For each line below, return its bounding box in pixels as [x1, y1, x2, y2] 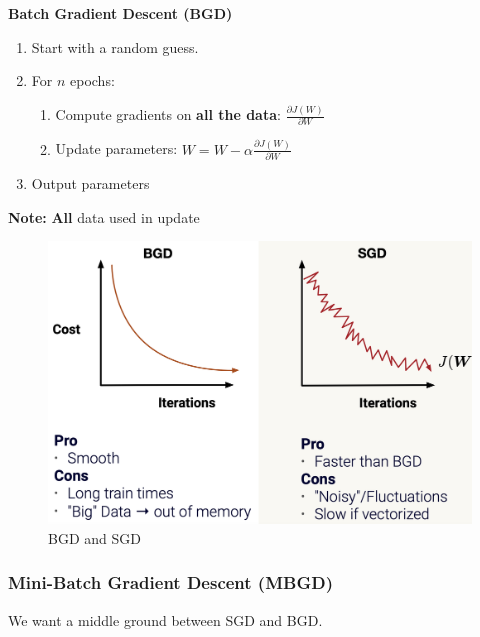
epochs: [70, 70, 115, 91]
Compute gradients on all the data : [55, 104, 281, 125]
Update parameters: [55, 138, 178, 159]
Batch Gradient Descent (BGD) [8, 3, 233, 23]
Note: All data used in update [8, 206, 200, 227]
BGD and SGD [48, 527, 141, 548]
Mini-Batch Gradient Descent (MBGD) [8, 570, 333, 595]
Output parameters [31, 173, 150, 194]
